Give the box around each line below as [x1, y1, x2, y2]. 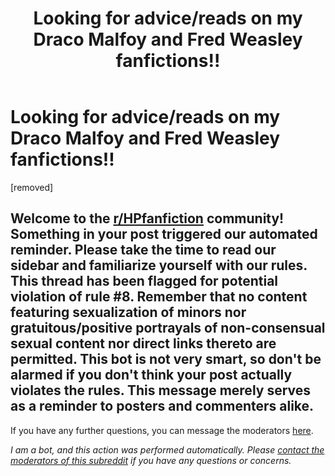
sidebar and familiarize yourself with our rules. [10, 257, 308, 274]
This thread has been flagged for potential [10, 273, 279, 290]
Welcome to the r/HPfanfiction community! [10, 210, 285, 227]
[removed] [10, 181, 54, 193]
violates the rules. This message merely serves [10, 382, 312, 399]
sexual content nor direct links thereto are [10, 335, 277, 352]
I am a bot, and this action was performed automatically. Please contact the [10, 443, 325, 456]
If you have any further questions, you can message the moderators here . [10, 424, 314, 436]
